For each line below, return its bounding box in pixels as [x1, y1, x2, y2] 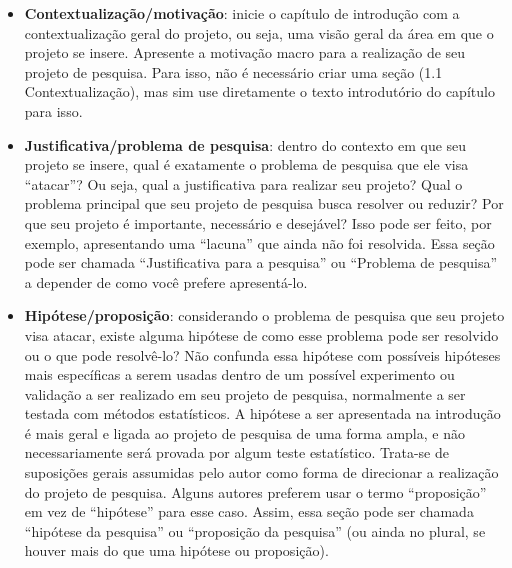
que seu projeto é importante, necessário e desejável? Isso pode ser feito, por [24, 212, 492, 233]
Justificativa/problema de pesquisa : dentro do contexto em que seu [24, 134, 467, 155]
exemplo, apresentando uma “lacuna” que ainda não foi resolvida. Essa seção [24, 232, 495, 253]
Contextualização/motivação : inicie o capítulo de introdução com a [24, 3, 460, 23]
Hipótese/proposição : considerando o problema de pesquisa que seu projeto [24, 305, 505, 326]
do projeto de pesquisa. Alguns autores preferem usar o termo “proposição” [24, 481, 487, 502]
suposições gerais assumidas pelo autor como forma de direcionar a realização [24, 462, 499, 483]
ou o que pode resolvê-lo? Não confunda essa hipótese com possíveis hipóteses [24, 344, 501, 365]
